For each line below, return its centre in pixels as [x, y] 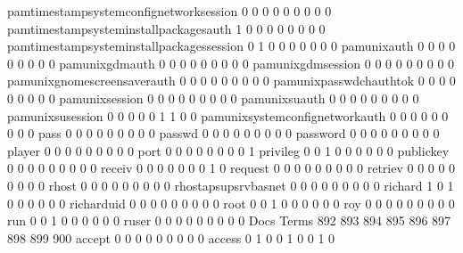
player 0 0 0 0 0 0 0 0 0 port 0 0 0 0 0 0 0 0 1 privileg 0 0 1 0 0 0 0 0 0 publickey [228, 150]
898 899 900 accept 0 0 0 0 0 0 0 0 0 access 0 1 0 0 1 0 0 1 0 [171, 237]
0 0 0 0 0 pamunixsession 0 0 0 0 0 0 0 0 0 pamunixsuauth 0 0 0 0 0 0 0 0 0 [213, 98]
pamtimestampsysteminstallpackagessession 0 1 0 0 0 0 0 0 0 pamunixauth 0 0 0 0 [231, 46]
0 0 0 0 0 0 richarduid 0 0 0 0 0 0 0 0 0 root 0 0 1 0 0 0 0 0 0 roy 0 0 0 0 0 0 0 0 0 [231, 203]
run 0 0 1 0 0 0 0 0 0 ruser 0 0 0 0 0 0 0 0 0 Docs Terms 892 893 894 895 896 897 [229, 220]
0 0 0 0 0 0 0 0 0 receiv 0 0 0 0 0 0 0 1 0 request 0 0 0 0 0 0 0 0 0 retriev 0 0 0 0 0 [231, 168]
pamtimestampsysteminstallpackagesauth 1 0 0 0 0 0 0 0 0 [166, 28]
